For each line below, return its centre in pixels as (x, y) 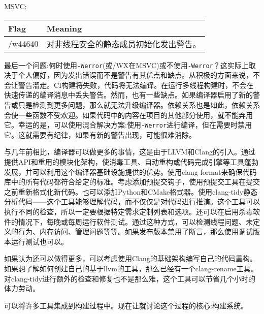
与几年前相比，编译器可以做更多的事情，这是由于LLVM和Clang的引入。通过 (130, 152)
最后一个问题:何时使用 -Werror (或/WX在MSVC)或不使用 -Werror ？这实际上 (126, 65)
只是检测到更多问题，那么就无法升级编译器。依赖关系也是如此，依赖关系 (139, 105)
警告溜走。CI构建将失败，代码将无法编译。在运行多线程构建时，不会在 (136, 85)
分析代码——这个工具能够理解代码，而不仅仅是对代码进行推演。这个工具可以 (132, 201)
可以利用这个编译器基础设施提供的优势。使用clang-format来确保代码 (144, 171)
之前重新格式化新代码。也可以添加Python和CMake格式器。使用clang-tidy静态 (131, 191)
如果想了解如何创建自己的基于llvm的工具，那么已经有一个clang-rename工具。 (131, 268)
